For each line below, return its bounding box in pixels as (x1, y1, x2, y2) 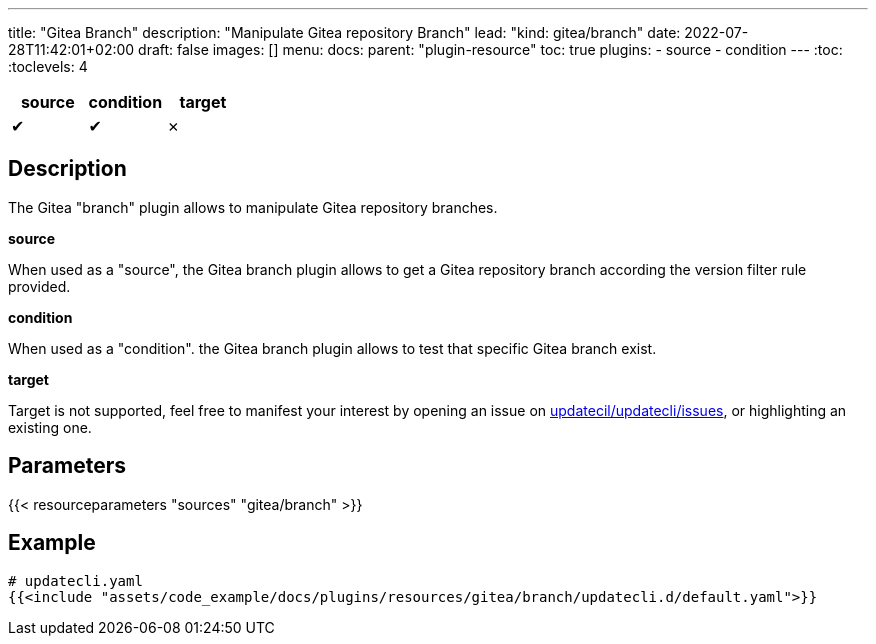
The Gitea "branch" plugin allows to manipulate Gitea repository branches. (8, 198, 498, 216)
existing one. (8, 418, 92, 436)
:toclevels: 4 (8, 58, 88, 75)
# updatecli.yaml (8, 572, 143, 589)
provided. (8, 277, 71, 295)
